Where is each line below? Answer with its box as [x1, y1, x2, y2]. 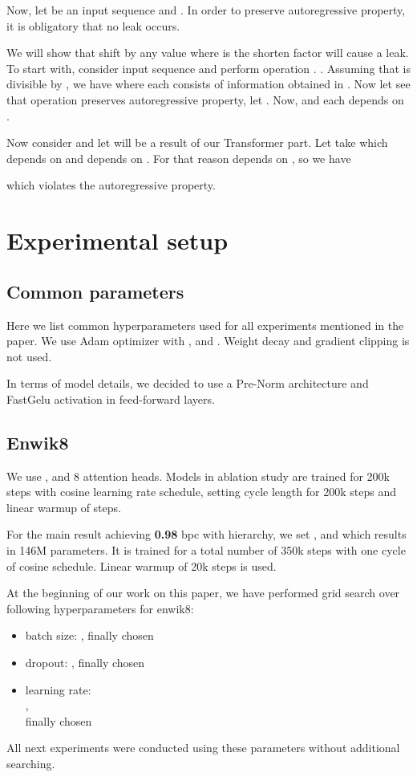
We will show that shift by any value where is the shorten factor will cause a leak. [6, 44, 409, 61]
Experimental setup [6, 224, 229, 257]
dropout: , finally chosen [25, 654, 145, 671]
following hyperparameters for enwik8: [6, 600, 194, 616]
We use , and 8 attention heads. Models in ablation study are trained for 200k [6, 467, 391, 484]
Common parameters [6, 279, 184, 303]
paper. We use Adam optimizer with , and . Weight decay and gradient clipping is [6, 332, 410, 349]
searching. [6, 755, 55, 771]
